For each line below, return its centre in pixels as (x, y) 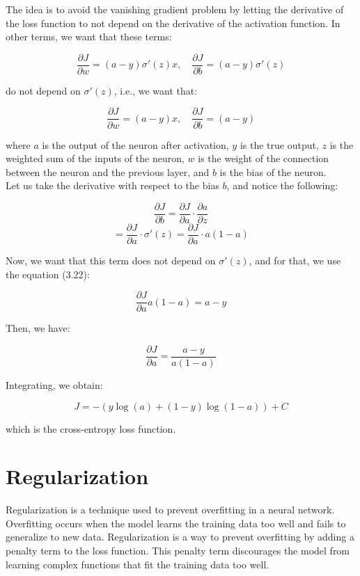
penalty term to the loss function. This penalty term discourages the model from (178, 550)
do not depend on (43, 90)
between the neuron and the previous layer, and (108, 171)
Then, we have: (38, 328)
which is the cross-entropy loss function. (91, 428)
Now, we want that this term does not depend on (111, 260)
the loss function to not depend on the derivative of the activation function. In (173, 23)
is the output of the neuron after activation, (135, 144)
